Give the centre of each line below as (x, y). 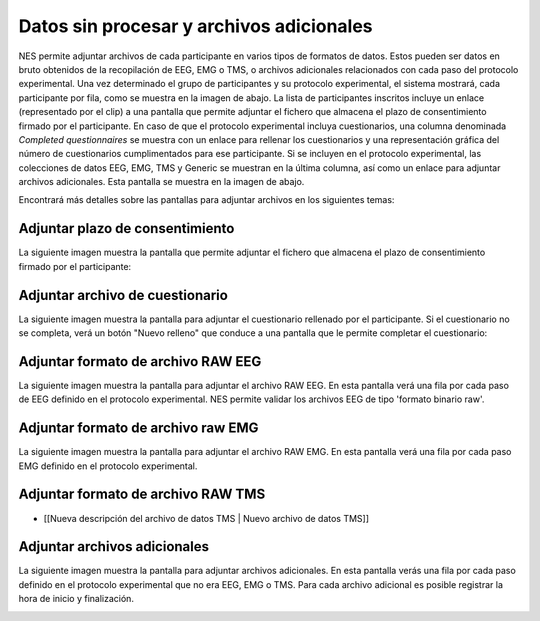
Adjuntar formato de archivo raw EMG (138, 428)
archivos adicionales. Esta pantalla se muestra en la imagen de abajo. (161, 182)
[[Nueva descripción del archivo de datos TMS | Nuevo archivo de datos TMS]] (206, 518)
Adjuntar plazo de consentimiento (126, 228)
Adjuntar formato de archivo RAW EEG (140, 361)
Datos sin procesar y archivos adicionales (196, 26)
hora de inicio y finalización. (76, 599)
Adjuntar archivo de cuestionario (123, 295)
